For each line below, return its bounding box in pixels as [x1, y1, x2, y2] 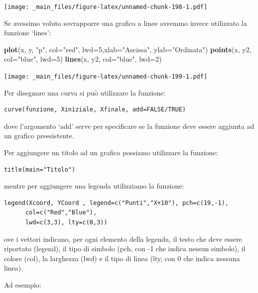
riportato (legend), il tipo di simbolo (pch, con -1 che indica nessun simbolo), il [4, 243, 246, 254]
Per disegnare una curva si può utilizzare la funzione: [4, 87, 166, 98]
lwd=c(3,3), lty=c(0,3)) [25, 219, 108, 226]
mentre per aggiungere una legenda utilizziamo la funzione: [4, 181, 184, 191]
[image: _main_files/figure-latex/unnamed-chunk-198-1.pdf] [4, 3, 208, 10]
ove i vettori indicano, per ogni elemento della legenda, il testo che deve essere [4, 233, 242, 244]
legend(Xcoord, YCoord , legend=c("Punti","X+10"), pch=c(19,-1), [4, 199, 229, 206]
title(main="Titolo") [4, 166, 76, 173]
